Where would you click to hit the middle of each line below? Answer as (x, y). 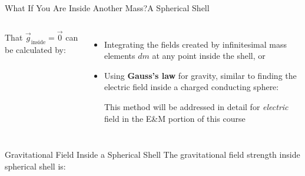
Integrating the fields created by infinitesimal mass (195, 44)
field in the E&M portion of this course (175, 118)
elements (120, 56)
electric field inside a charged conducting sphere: (192, 87)
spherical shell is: (35, 166)
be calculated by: (35, 49)
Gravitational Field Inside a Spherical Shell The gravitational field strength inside (152, 155)
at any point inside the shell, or (209, 56)
